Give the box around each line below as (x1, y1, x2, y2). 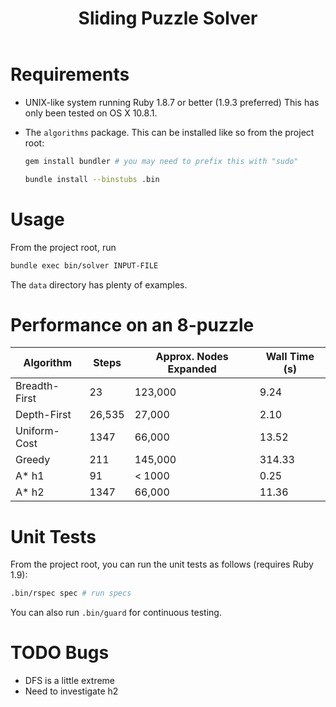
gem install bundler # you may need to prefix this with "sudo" (24, 156, 299, 166)
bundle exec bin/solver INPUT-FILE (10, 260, 159, 271)
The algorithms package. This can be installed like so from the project (24, 126, 315, 138)
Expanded (167, 362, 217, 376)
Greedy (15, 453, 51, 467)
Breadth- (15, 379, 60, 393)
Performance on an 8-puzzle (10, 313, 255, 336)
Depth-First (15, 408, 72, 422)
